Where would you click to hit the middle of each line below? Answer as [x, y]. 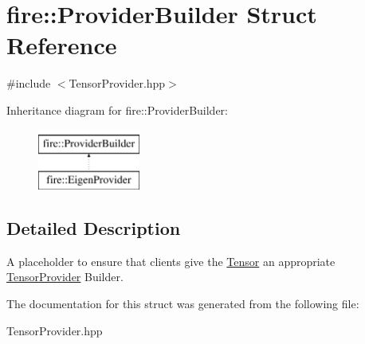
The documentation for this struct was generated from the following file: [183, 304]
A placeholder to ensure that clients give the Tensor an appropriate [171, 261]
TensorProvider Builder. [65, 277]
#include [29, 83]
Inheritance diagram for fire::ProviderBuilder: [117, 109]
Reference [62, 45]
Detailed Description [94, 228]
